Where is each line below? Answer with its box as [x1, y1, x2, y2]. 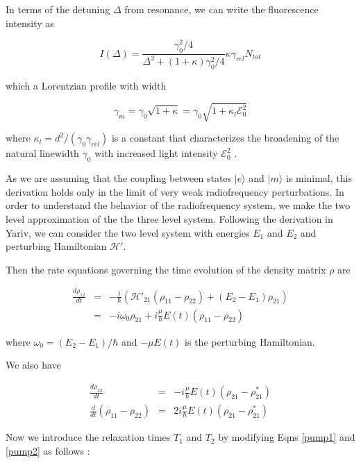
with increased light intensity [94, 146, 218, 160]
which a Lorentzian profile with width [6, 78, 167, 93]
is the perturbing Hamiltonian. [185, 334, 315, 348]
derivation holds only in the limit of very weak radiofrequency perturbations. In [6, 184, 344, 199]
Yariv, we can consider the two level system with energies [6, 225, 250, 239]
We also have [6, 357, 61, 372]
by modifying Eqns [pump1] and [218, 430, 355, 444]
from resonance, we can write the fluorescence [124, 2, 319, 16]
